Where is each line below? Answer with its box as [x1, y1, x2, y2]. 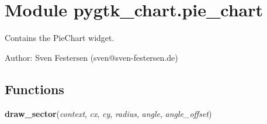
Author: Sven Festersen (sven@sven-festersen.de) [5, 51, 178, 63]
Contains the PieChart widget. [5, 32, 115, 44]
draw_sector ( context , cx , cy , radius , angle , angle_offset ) [5, 107, 212, 119]
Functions [5, 80, 64, 98]
